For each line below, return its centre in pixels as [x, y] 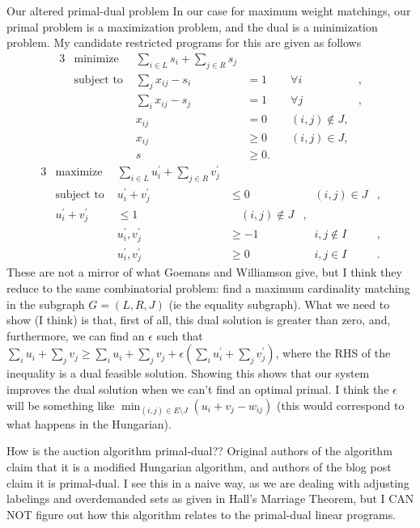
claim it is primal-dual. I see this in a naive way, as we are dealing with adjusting [208, 482]
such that [180, 335]
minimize [96, 59]
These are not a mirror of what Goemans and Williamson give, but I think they [204, 272]
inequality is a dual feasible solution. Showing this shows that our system [188, 373]
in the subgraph [46, 304]
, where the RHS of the [333, 353]
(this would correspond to [341, 405]
